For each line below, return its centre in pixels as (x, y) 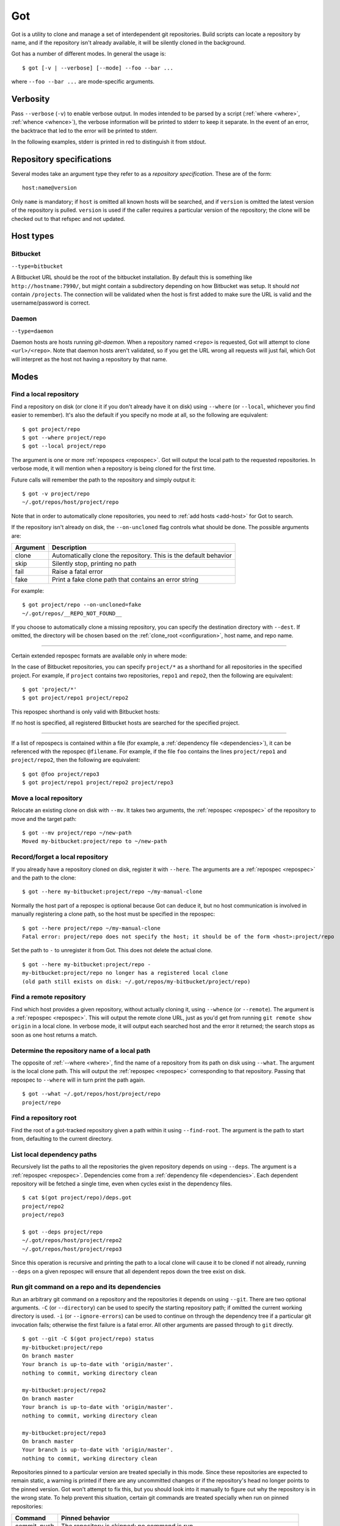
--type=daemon (32, 331)
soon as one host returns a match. (54, 1035)
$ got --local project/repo (64, 446)
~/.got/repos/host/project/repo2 (72, 1240)
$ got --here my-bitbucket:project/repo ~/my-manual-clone (112, 892)
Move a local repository (47, 798)
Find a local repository (45, 394)
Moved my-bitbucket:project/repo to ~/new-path (95, 841)
